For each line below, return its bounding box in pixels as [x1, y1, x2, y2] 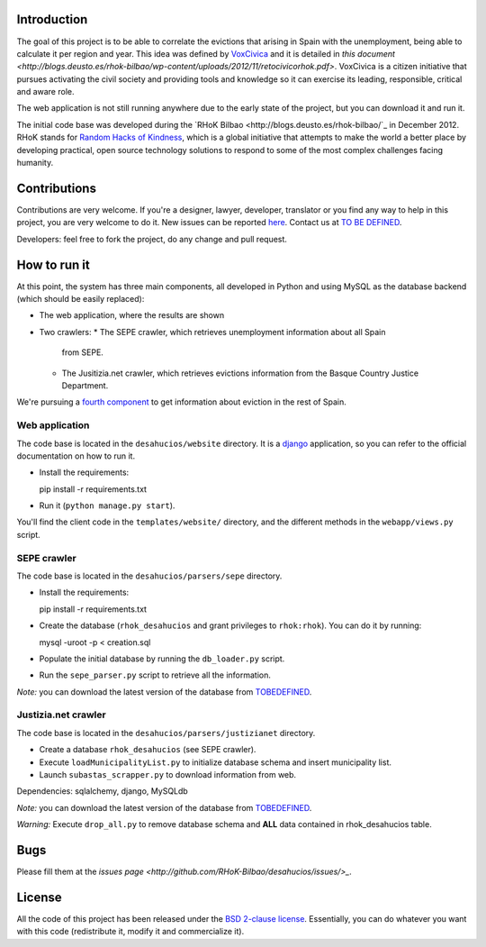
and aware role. [16, 87, 75, 97]
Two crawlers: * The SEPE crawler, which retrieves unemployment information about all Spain [39, 326, 386, 337]
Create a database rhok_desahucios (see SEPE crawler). [39, 744, 256, 755]
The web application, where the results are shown [39, 310, 225, 321]
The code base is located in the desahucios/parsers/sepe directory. [16, 570, 283, 581]
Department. [61, 379, 109, 391]
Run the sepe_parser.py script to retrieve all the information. [39, 669, 272, 680]
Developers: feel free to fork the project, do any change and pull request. [16, 233, 288, 244]
